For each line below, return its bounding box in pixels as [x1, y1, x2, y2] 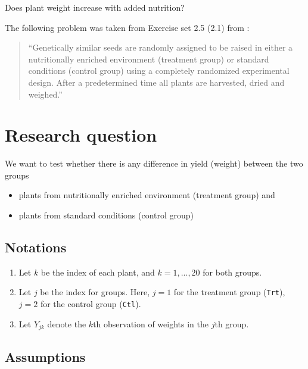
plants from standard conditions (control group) [18, 209, 194, 221]
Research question [5, 123, 157, 147]
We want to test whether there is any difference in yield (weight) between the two [5, 157, 303, 170]
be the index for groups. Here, [40, 286, 150, 298]
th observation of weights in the [93, 317, 209, 330]
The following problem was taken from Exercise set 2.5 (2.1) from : [5, 21, 250, 33]
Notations [5, 238, 67, 257]
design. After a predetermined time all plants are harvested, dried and [28, 76, 285, 88]
